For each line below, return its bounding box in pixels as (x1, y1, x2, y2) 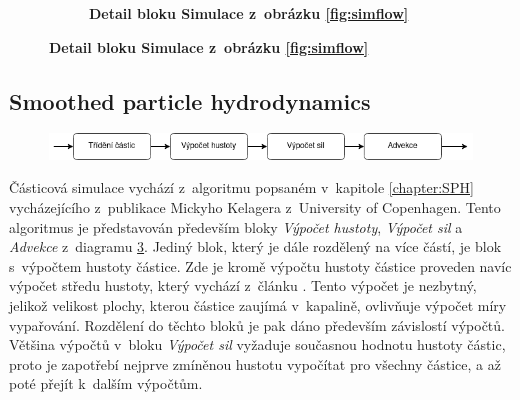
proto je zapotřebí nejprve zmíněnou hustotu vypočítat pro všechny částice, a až (9, 353, 501, 374)
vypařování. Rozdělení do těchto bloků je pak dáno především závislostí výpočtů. (9, 314, 505, 335)
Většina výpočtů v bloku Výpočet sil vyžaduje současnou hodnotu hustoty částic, (9, 334, 506, 355)
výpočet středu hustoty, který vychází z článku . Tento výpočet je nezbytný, (9, 275, 477, 296)
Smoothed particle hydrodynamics (9, 85, 371, 116)
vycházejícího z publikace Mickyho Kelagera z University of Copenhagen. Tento (9, 197, 501, 218)
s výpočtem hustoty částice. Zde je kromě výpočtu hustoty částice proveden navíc (9, 255, 512, 276)
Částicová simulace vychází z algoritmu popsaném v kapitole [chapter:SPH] (9, 177, 474, 198)
